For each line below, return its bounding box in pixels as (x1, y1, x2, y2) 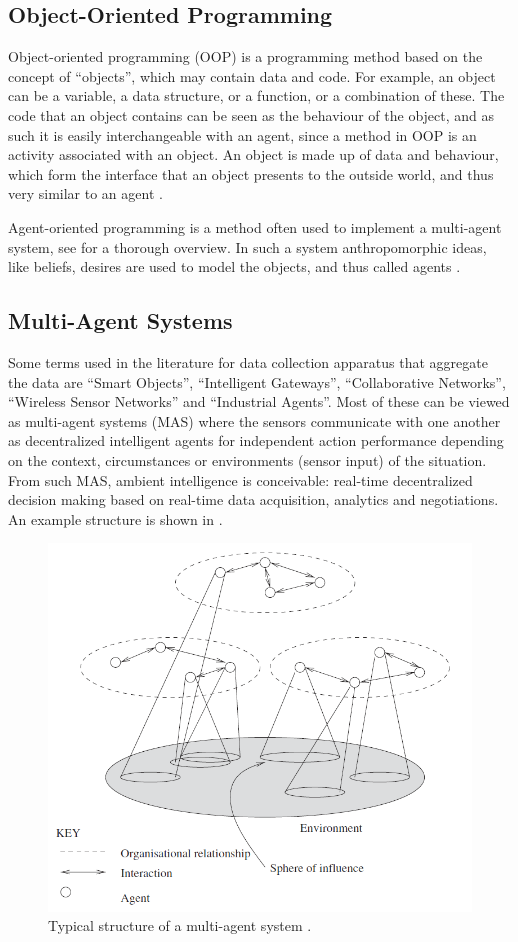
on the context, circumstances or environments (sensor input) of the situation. (8, 449, 487, 470)
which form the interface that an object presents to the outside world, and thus (8, 163, 494, 184)
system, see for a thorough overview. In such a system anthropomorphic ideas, (8, 236, 487, 257)
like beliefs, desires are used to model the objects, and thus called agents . (8, 256, 461, 277)
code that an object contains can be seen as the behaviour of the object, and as (8, 104, 495, 125)
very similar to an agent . (8, 183, 163, 204)
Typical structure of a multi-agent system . (48, 915, 312, 936)
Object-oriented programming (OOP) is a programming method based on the (8, 46, 483, 67)
